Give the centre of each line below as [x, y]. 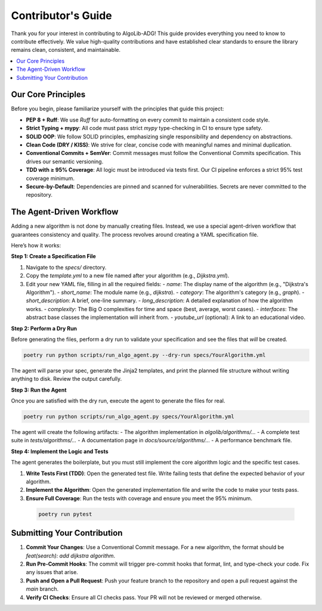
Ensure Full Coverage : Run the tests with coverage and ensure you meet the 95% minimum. [139, 498]
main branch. [42, 589]
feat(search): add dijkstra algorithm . [71, 556]
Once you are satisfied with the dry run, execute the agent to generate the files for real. [118, 401]
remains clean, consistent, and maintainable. [66, 50]
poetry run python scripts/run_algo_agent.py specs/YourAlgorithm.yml [129, 417]
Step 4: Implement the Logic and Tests [60, 451]
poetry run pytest [65, 514]
